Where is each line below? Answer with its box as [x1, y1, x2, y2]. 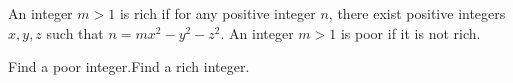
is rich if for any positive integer [119, 3, 316, 23]
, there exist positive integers [328, 3, 506, 23]
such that [46, 22, 104, 43]
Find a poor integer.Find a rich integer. [8, 56, 250, 77]
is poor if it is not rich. [340, 22, 481, 43]
